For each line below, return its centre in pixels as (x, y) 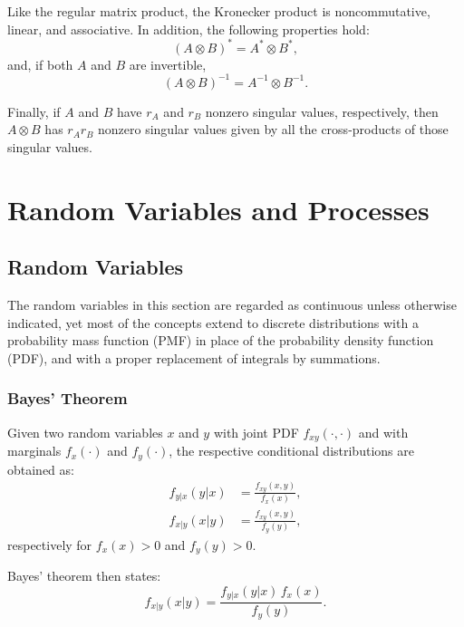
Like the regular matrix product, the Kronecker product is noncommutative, (219, 11)
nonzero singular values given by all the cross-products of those (273, 129)
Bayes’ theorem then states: (84, 576)
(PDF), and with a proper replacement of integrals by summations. (194, 357)
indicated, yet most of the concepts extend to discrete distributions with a (213, 322)
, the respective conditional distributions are (291, 451)
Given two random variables (85, 432)
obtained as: (41, 469)
